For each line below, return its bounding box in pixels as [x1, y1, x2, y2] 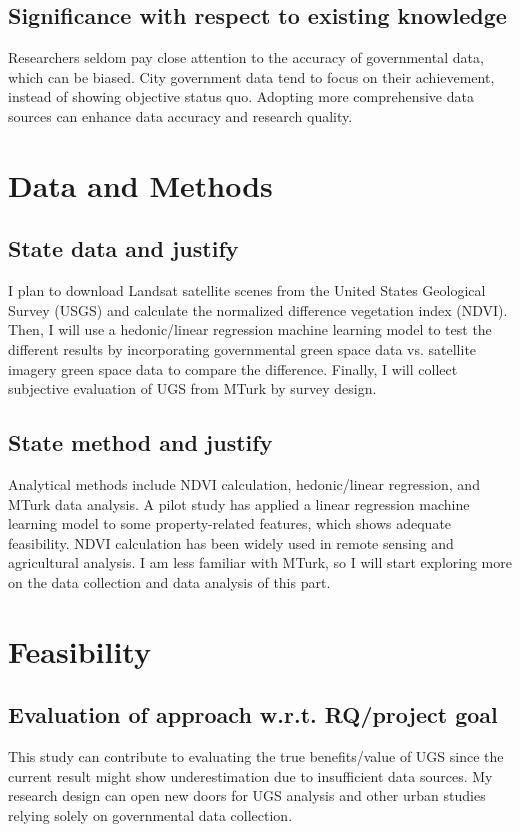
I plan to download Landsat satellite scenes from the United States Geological [8, 280, 486, 301]
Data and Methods [8, 164, 273, 205]
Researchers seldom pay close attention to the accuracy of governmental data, [8, 47, 484, 68]
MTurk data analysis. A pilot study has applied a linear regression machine [8, 493, 470, 514]
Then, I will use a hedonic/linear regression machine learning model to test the [8, 319, 492, 340]
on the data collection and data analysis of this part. [8, 571, 331, 592]
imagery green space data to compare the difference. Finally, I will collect [8, 358, 458, 379]
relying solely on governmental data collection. [8, 804, 293, 825]
